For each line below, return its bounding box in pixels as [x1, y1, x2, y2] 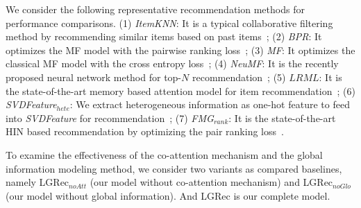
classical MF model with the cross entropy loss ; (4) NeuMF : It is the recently [6, 56, 339, 71]
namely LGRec [6, 175, 69, 189]
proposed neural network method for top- [6, 69, 182, 84]
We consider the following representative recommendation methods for [6, 2, 305, 16]
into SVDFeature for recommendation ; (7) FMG [6, 110, 214, 125]
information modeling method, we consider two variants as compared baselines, [6, 161, 342, 175]
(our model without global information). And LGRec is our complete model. [6, 188, 330, 202]
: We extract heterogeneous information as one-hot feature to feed [69, 97, 350, 112]
